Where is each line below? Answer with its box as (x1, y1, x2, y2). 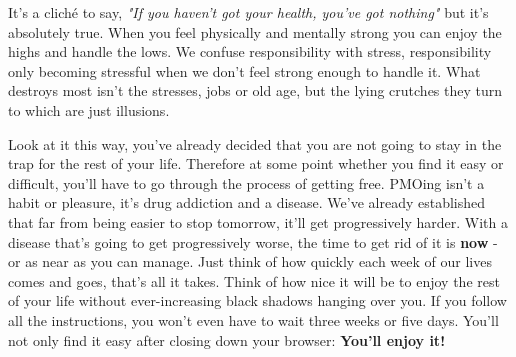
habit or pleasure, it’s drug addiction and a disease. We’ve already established (8, 192, 486, 213)
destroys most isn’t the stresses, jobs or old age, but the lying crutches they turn (8, 80, 503, 101)
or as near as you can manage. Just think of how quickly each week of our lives (8, 251, 492, 272)
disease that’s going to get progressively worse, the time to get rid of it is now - (8, 231, 498, 252)
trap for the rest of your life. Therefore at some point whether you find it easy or (8, 153, 504, 174)
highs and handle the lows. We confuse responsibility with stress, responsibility (8, 41, 492, 62)
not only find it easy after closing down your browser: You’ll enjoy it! (8, 329, 446, 350)
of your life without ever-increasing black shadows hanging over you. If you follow (8, 290, 507, 311)
